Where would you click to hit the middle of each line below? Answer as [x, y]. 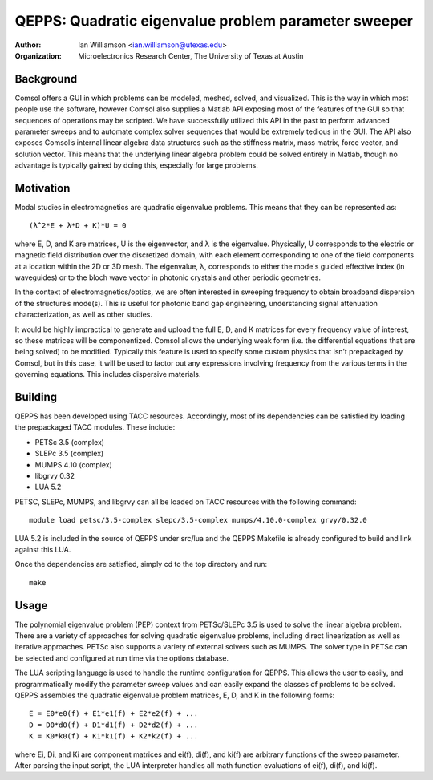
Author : [28, 45]
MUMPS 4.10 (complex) [73, 464]
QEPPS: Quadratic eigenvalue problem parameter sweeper [214, 21]
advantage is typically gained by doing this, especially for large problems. [136, 165]
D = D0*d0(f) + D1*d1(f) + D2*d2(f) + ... [114, 725]
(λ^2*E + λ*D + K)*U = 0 [78, 226]
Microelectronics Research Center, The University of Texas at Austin [191, 55]
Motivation [42, 188]
